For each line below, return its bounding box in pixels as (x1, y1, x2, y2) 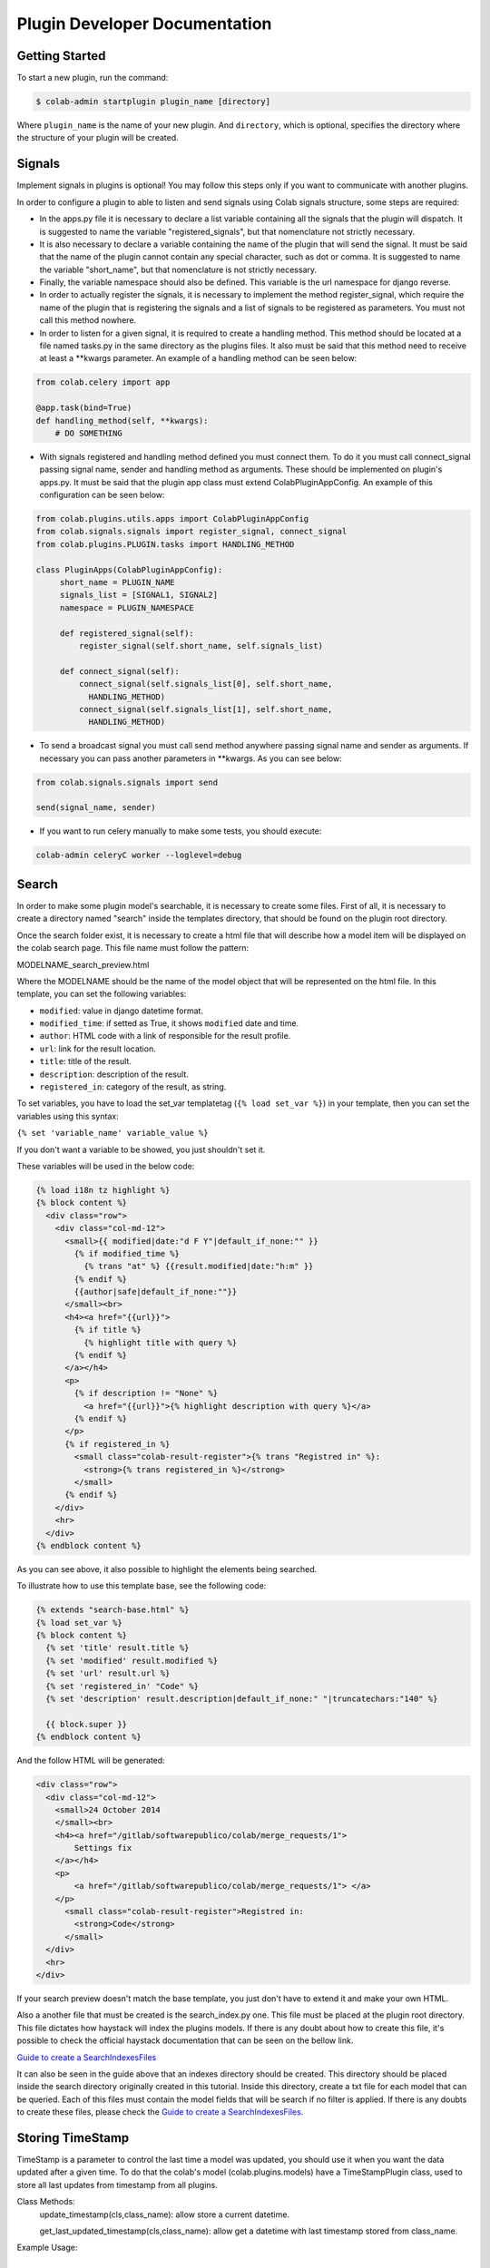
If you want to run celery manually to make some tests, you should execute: (39, 826, 322, 836)
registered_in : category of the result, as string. (39, 1081, 227, 1092)
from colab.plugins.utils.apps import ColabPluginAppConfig (35, 513, 309, 524)
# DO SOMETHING (54, 427, 122, 438)
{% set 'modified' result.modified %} (45, 1656, 218, 1666)
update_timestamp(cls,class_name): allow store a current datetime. (39, 2209, 290, 2220)
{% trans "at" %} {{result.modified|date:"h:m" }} (83, 1261, 314, 1272)
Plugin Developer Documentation (16, 14, 272, 34)
